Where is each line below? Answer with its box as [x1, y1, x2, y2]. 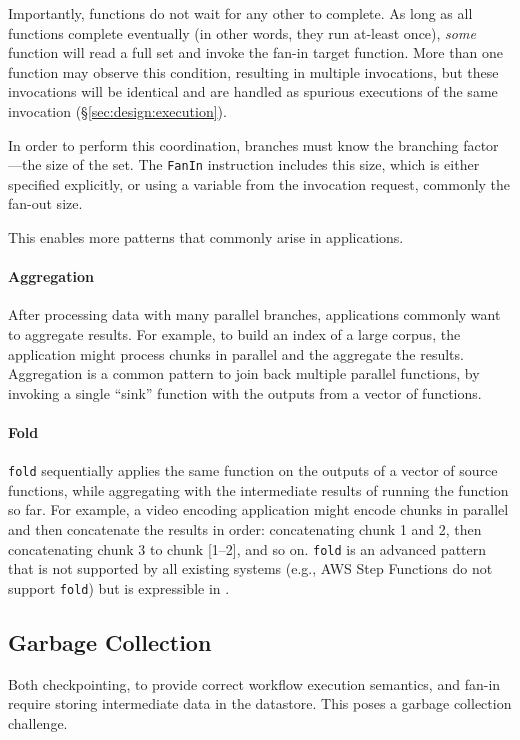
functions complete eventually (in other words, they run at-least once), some [8, 22, 476, 43]
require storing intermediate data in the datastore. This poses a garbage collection [8, 693, 512, 714]
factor [463, 134, 499, 155]
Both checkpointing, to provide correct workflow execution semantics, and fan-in [8, 673, 501, 694]
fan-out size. [8, 193, 83, 214]
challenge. [8, 712, 68, 733]
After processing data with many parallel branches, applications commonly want [8, 304, 501, 325]
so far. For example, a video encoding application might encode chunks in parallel [8, 499, 509, 520]
